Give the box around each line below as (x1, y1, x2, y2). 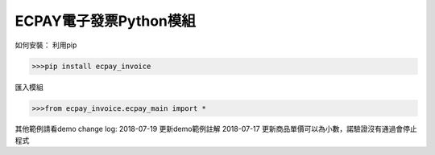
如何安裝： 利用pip (14, 40, 77, 50)
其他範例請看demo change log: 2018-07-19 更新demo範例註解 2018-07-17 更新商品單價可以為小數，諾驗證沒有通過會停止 (14, 124, 418, 134)
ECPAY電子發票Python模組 (14, 12, 197, 30)
